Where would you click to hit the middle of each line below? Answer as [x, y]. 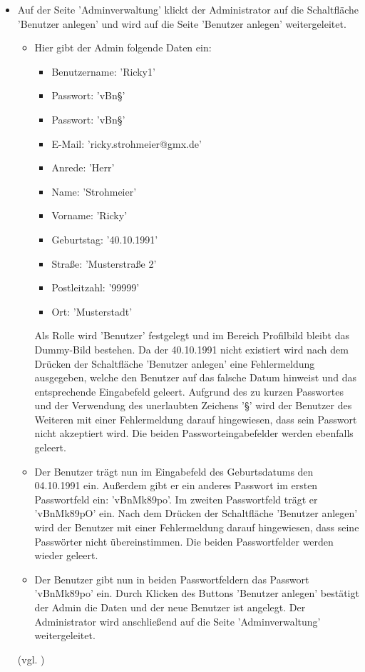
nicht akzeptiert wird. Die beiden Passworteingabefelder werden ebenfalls [194, 433]
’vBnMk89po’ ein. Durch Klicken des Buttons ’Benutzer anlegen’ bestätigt [197, 593]
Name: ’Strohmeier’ [94, 191]
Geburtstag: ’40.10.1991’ [105, 239]
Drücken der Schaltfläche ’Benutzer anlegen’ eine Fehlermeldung [175, 363]
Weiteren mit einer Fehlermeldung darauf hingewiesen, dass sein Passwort [196, 419]
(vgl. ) [31, 659]
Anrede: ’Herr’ [83, 167]
